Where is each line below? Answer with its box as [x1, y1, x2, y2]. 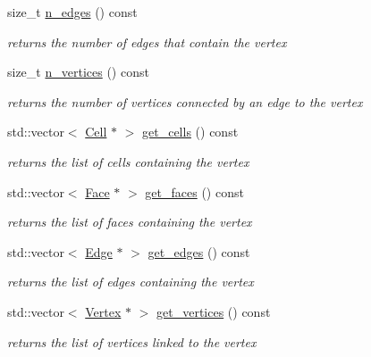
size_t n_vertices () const [7, 62, 149, 81]
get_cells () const [142, 122, 239, 141]
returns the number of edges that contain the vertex [7, 32, 287, 51]
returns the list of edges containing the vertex [7, 272, 254, 291]
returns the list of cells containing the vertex [7, 152, 249, 170]
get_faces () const [145, 182, 244, 201]
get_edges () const [148, 242, 250, 261]
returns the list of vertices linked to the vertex [7, 332, 257, 351]
